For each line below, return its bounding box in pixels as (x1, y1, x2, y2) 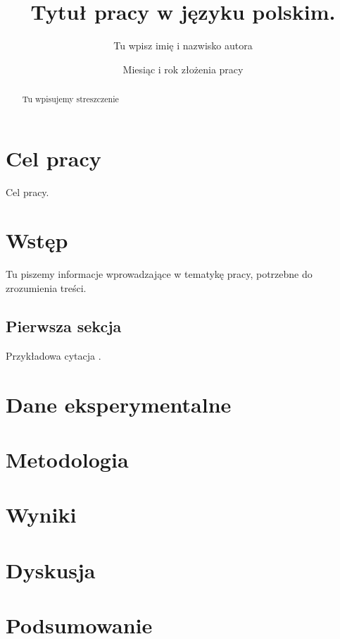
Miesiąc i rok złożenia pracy (122, 61, 244, 76)
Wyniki (6, 500, 77, 529)
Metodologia (6, 444, 129, 473)
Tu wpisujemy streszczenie (22, 93, 119, 105)
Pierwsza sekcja (6, 315, 122, 336)
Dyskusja (6, 555, 96, 584)
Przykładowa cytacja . (6, 348, 101, 363)
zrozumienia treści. (6, 281, 87, 296)
